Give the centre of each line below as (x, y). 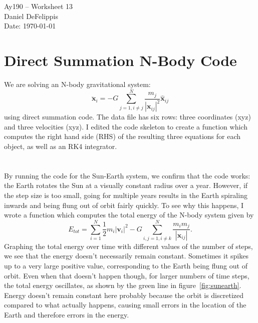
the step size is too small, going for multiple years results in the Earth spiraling (126, 195)
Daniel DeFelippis (31, 16)
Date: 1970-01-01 (30, 26)
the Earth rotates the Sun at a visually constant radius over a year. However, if (126, 185)
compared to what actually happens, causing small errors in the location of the (125, 305)
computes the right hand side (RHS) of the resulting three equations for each (122, 136)
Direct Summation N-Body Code (120, 60)
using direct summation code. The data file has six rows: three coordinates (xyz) (127, 117)
